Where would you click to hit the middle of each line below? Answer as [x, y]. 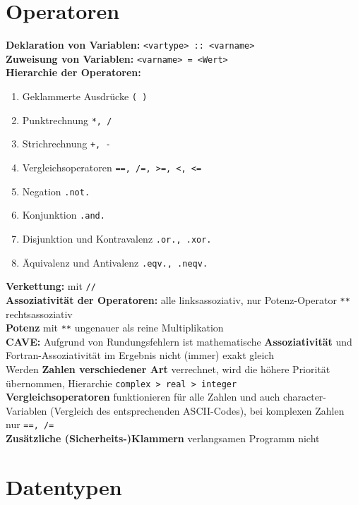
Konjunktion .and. [64, 215]
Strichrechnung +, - [66, 144]
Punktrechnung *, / [67, 120]
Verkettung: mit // [51, 286]
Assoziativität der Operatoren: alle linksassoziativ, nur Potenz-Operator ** [178, 299]
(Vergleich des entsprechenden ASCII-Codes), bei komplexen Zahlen [197, 410]
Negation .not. [56, 191]
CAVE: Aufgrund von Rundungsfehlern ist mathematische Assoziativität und [179, 341]
